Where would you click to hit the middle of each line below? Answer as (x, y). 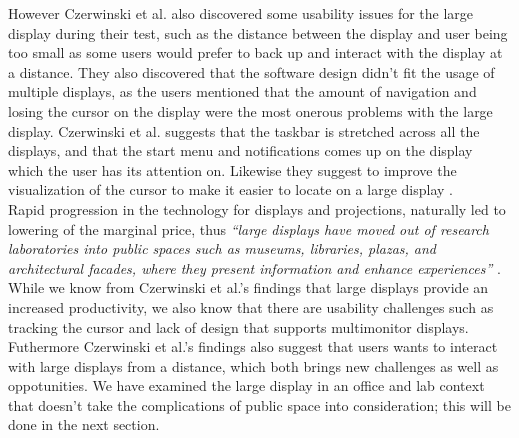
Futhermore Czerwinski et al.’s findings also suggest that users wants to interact (253, 346)
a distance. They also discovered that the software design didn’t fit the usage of (251, 71)
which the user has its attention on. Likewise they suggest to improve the (232, 169)
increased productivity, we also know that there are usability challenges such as (251, 306)
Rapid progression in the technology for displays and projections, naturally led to (257, 208)
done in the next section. (84, 424)
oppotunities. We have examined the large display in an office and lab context (246, 385)
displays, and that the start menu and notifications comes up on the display (240, 150)
